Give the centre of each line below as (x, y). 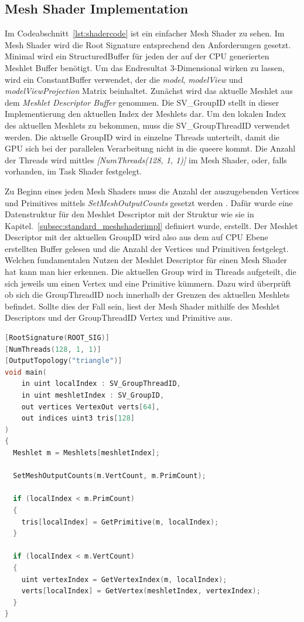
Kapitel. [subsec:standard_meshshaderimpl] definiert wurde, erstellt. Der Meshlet (151, 225)
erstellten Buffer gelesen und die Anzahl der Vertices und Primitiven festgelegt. (147, 248)
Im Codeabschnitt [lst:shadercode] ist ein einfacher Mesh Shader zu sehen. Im (145, 33)
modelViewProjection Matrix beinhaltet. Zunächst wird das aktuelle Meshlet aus (149, 91)
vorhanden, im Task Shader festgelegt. (73, 171)
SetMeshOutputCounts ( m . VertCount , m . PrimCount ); (110, 476)
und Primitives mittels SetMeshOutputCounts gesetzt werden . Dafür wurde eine (149, 202)
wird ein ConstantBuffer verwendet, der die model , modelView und (124, 79)
